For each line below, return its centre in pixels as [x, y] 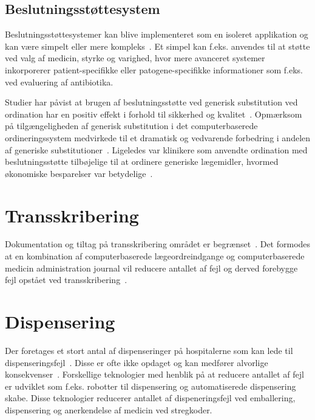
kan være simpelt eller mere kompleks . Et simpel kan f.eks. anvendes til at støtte [157, 46]
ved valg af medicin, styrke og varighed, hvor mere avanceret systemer [135, 58]
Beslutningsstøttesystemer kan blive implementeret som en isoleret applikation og [157, 34]
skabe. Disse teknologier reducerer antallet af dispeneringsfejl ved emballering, [150, 398]
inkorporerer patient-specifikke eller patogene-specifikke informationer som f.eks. [154, 69]
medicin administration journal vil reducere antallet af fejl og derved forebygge [151, 268]
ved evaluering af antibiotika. [59, 82]
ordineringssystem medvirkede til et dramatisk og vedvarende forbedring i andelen [158, 137]
